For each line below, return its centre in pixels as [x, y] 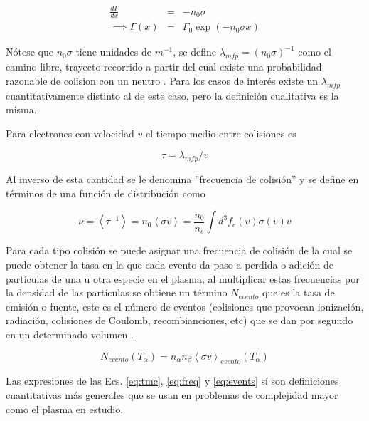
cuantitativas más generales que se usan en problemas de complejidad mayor [172, 394]
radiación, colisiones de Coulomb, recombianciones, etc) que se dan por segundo [180, 320]
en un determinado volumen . [70, 334]
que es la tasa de [298, 292]
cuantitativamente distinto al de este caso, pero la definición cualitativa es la [172, 95]
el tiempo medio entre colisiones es [221, 133]
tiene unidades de [114, 52]
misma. [21, 109]
